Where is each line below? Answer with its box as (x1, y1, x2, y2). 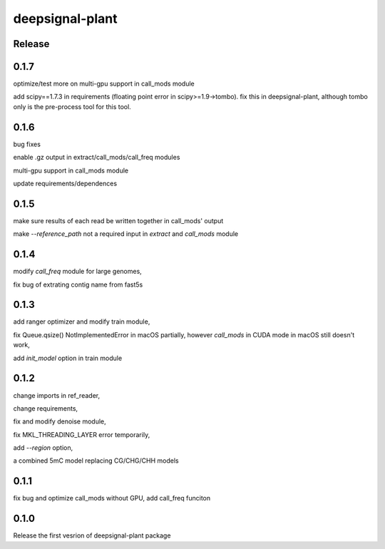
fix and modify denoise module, (13, 417, 106, 426)
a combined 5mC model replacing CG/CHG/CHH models (13, 456, 180, 465)
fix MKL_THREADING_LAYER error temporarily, (13, 430, 150, 438)
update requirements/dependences (13, 179, 118, 188)
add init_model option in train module (13, 354, 123, 362)
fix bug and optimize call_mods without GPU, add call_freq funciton (13, 494, 211, 503)
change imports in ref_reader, (13, 391, 100, 399)
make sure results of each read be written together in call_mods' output (13, 216, 224, 225)
